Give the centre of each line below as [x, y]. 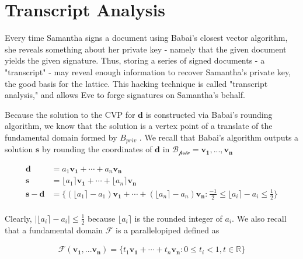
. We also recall [259, 218]
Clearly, [18, 218]
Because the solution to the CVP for [70, 114]
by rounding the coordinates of [97, 149]
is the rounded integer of [178, 218]
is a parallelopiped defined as [168, 230]
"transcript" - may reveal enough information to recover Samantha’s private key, [148, 71]
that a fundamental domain [54, 230]
